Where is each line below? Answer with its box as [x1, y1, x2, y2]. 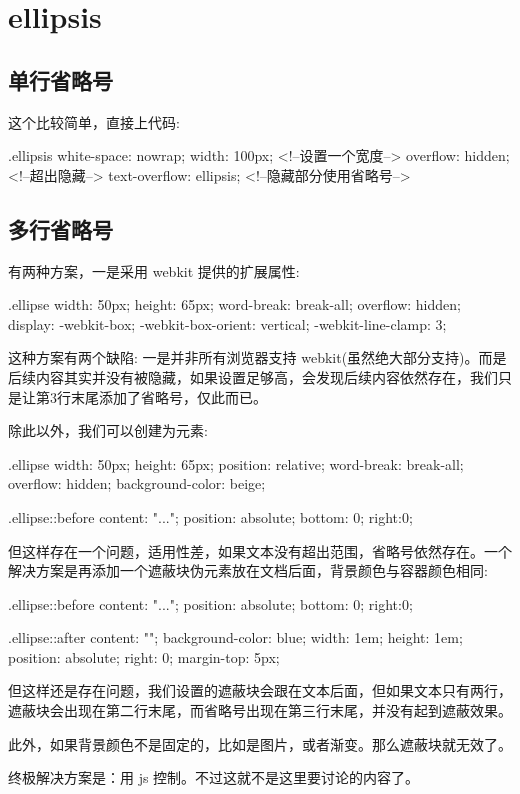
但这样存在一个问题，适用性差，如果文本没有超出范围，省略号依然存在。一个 [8, 540, 512, 561]
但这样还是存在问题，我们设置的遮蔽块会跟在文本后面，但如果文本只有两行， [8, 680, 512, 701]
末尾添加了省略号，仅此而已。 [70, 386, 267, 407]
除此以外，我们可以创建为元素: [8, 420, 208, 441]
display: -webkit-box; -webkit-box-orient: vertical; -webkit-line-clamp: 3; [8, 313, 447, 334]
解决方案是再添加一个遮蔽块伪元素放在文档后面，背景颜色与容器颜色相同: [8, 560, 488, 581]
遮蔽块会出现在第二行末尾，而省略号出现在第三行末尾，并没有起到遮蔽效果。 [8, 700, 512, 721]
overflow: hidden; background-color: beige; [8, 473, 266, 494]
